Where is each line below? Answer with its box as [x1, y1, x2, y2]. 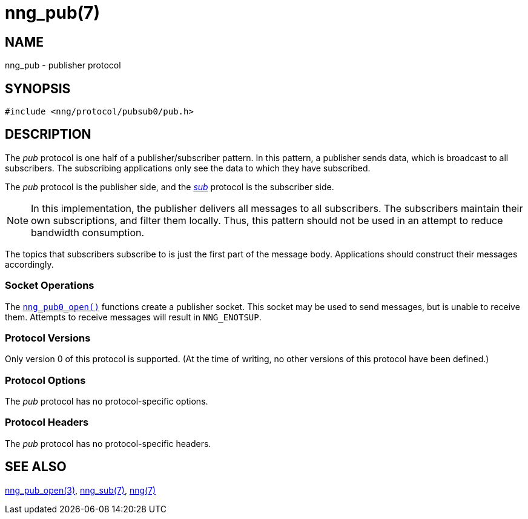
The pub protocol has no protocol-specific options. [5, 396, 208, 407]
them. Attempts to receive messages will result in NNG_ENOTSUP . [5, 311, 262, 322]
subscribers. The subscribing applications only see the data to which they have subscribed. [5, 162, 371, 173]
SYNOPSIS [5, 81, 71, 96]
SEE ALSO [5, 459, 67, 475]
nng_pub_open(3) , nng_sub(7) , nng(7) [5, 484, 156, 495]
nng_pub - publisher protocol [5, 60, 121, 71]
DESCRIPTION [5, 127, 91, 142]
